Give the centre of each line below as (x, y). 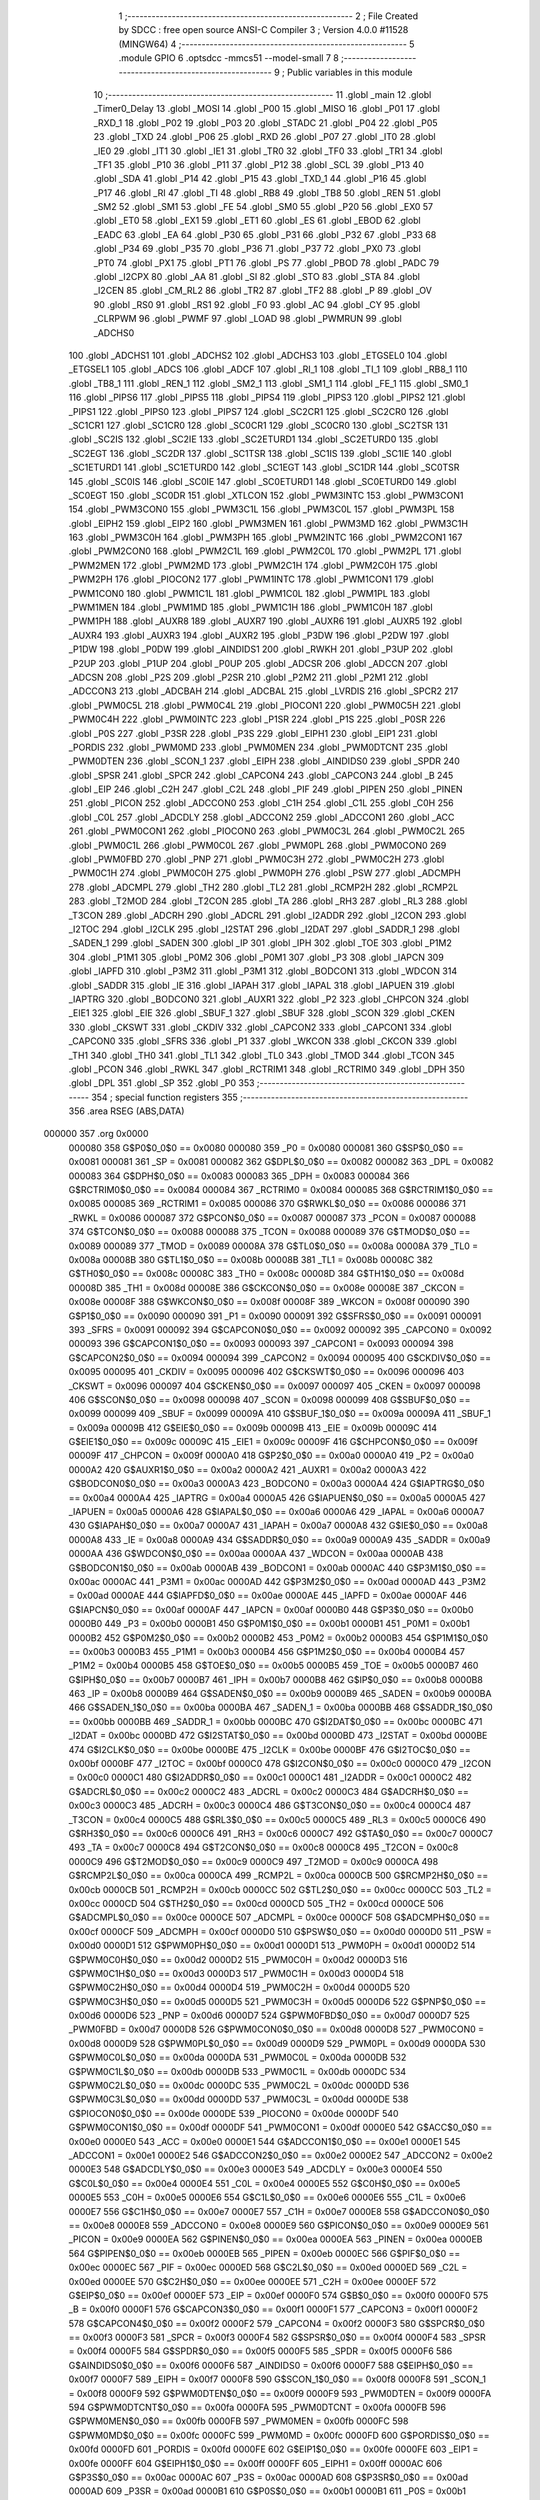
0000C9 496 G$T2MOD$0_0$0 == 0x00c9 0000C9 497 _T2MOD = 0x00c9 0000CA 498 (253, 1861)
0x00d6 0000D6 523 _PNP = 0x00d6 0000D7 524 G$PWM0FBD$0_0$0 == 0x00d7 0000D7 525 (269, 2016)
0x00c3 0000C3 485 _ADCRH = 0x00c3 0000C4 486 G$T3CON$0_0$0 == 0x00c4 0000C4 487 (270, 1806)
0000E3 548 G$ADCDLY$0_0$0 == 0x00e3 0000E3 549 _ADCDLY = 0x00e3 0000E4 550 (255, 2169)
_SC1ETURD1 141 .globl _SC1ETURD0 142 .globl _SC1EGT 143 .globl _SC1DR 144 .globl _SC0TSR (264, 467)
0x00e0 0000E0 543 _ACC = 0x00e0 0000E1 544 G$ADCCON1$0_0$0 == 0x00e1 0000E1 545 (264, 2141)
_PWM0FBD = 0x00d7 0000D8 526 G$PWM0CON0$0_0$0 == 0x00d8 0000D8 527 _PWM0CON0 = (276, 2029)
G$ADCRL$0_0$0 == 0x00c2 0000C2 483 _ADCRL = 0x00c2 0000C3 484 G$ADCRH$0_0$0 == (268, 1791)
